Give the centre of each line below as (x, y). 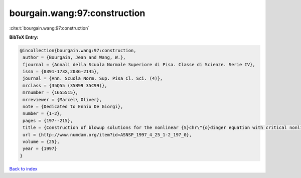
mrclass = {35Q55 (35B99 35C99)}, (65, 85)
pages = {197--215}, (48, 121)
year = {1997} (40, 149)
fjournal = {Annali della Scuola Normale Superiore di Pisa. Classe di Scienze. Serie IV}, (139, 64)
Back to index (23, 168)
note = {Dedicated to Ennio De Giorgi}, (73, 107)
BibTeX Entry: (24, 37)
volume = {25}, (41, 142)
